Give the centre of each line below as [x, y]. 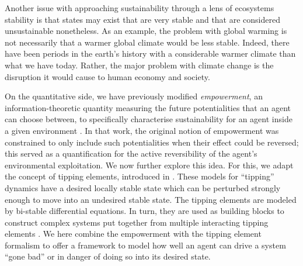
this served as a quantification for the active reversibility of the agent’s [131, 153]
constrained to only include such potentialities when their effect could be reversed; [152, 142]
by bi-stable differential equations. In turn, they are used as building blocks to [144, 211]
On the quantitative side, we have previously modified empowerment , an [134, 96]
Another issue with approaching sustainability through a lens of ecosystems [140, 8]
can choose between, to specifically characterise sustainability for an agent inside [149, 119]
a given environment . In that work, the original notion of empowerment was [142, 130]
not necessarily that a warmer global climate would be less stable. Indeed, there [147, 42]
